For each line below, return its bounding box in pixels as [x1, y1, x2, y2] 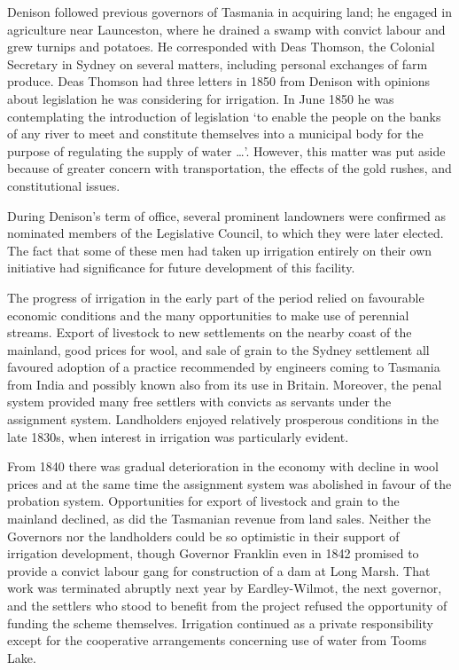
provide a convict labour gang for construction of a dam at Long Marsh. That [7, 561, 431, 579]
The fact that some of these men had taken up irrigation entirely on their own [7, 240, 432, 259]
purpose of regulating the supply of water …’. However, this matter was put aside [7, 141, 446, 160]
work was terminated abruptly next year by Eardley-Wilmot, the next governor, [7, 579, 442, 597]
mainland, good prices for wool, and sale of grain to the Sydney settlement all [7, 340, 430, 359]
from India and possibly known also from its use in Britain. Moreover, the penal [7, 374, 442, 393]
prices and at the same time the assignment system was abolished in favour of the [7, 474, 452, 493]
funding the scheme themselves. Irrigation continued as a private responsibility [7, 613, 433, 632]
